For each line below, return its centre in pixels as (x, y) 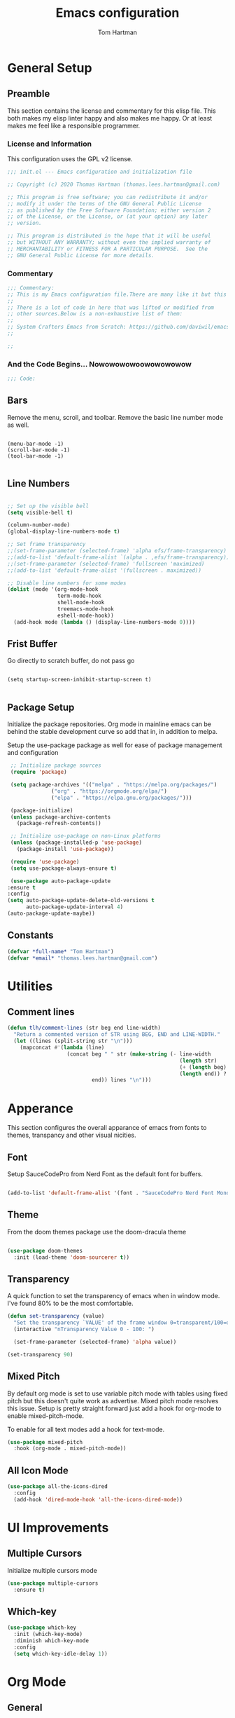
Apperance (40, 1108)
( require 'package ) (39, 772)
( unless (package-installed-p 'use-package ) (76, 843)
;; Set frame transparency (47, 545)
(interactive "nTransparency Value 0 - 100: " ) (84, 1330)
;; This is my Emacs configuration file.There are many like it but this (117, 294)
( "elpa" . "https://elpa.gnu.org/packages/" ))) (122, 798)
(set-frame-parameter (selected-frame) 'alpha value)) (95, 1342)
